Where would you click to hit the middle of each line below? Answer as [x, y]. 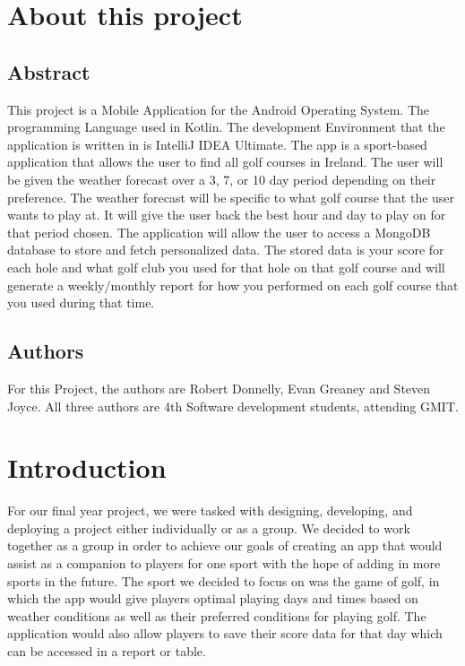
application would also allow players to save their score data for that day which [225, 633]
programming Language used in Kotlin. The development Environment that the [226, 127]
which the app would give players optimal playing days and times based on [213, 598]
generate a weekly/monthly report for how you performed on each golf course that [233, 285]
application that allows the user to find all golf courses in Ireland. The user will [225, 162]
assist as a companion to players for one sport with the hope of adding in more [224, 563]
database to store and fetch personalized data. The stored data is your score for [226, 250]
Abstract [49, 71]
